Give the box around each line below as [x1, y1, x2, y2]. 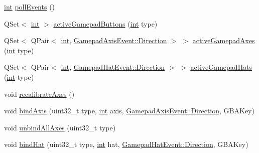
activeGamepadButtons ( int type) [53, 18, 158, 29]
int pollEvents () [4, 2, 55, 12]
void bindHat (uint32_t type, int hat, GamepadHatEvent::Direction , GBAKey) [4, 139, 248, 149]
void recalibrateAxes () [4, 88, 75, 99]
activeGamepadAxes [192, 35, 255, 46]
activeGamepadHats [190, 62, 252, 72]
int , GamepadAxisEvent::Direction [61, 35, 167, 46]
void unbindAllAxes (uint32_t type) [4, 122, 116, 132]
